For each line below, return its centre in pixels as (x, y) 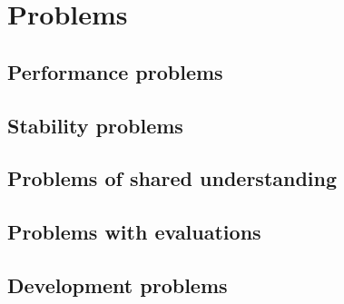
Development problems (118, 284)
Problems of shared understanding (172, 178)
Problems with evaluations (134, 232)
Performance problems (115, 71)
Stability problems (95, 125)
